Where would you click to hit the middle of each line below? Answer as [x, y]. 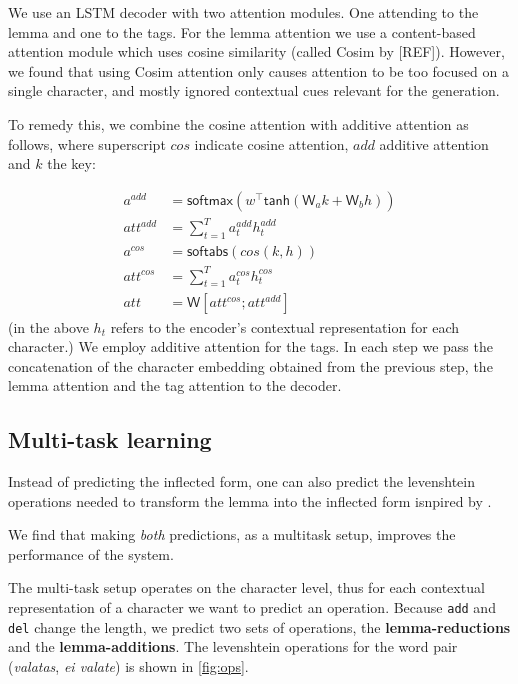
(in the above [48, 326]
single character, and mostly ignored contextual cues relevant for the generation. [254, 90]
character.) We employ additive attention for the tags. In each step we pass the [250, 346]
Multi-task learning [110, 439]
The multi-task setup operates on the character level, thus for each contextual [246, 587]
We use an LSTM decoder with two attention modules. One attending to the [243, 12]
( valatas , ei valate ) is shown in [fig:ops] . [128, 665]
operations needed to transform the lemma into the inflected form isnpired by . [250, 500]
